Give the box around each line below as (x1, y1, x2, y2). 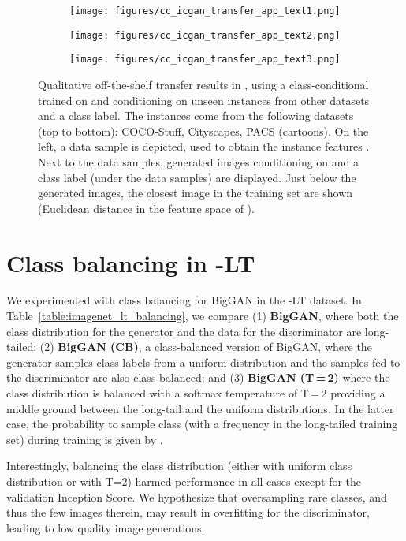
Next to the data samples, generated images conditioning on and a (38, 153, 359, 170)
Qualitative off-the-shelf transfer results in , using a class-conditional (38, 76, 369, 92)
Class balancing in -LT (6, 246, 255, 278)
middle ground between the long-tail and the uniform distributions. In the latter (6, 400, 394, 416)
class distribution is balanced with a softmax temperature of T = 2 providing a (6, 385, 386, 401)
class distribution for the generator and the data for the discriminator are (6, 323, 362, 339)
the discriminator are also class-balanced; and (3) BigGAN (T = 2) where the (6, 369, 390, 386)
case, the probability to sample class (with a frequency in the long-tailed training (6, 416, 398, 432)
